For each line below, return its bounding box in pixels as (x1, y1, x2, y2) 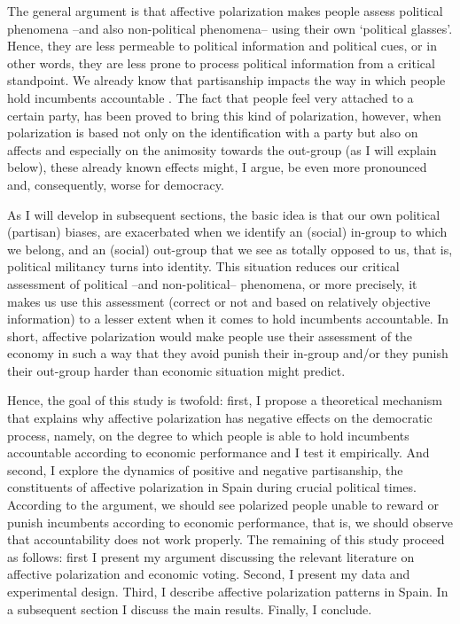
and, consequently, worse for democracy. (7, 175, 224, 193)
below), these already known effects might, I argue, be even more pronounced (7, 158, 427, 176)
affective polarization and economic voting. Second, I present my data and (7, 565, 410, 583)
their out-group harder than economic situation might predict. (7, 361, 346, 379)
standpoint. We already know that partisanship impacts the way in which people (7, 71, 446, 90)
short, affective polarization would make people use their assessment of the (7, 326, 413, 345)
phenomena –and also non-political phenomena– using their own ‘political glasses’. (7, 19, 453, 37)
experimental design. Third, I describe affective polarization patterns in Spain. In (7, 582, 448, 600)
